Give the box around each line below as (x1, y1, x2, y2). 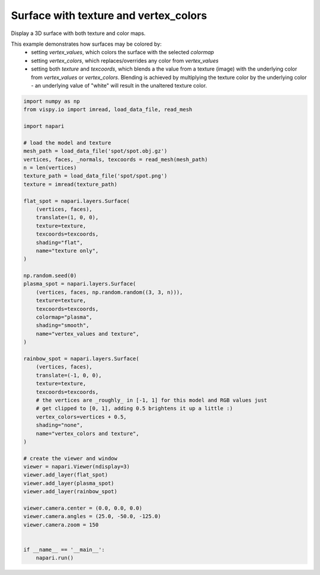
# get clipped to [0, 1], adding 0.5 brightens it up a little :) (36, 405, 233, 412)
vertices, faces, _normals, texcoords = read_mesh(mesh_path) (23, 156, 208, 163)
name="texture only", (36, 247, 99, 254)
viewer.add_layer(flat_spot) (23, 472, 108, 478)
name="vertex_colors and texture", (36, 430, 139, 437)
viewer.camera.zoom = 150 (23, 521, 99, 528)
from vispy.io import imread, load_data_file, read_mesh (23, 106, 193, 113)
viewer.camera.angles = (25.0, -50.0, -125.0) (23, 513, 161, 520)
